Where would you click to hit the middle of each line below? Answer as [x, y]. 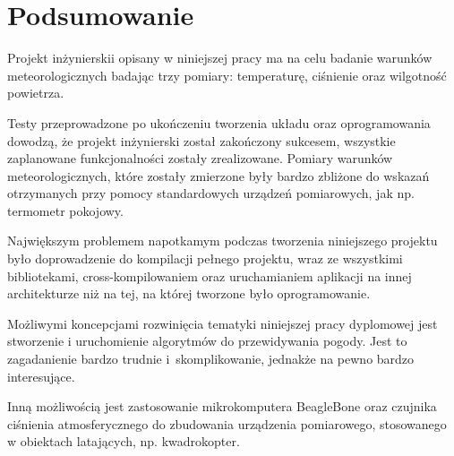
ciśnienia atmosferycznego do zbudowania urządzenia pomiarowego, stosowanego [227, 423]
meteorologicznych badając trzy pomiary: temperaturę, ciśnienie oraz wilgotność [227, 75]
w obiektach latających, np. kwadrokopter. [124, 441]
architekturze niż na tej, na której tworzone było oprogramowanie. [189, 293]
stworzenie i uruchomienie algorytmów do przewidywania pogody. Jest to [207, 341]
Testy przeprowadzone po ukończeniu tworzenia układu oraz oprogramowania [219, 122]
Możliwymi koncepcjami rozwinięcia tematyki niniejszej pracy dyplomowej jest [223, 323]
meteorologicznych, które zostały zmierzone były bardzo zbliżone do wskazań [218, 175]
